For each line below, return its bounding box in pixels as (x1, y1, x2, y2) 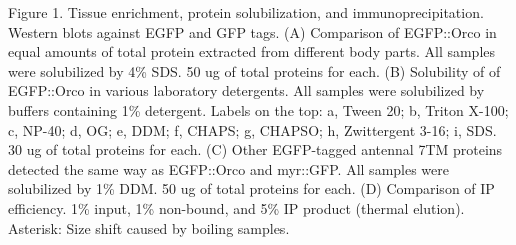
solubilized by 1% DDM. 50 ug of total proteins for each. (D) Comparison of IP (8, 178, 495, 199)
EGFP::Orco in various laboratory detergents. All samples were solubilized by (8, 80, 485, 101)
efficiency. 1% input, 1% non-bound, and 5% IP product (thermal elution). (8, 197, 465, 218)
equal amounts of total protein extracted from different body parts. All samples (8, 41, 496, 62)
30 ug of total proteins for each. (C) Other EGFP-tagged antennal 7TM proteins (8, 139, 503, 160)
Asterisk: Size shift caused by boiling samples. (8, 217, 290, 238)
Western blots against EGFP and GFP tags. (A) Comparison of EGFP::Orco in (8, 21, 497, 42)
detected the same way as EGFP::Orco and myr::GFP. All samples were (8, 158, 449, 179)
